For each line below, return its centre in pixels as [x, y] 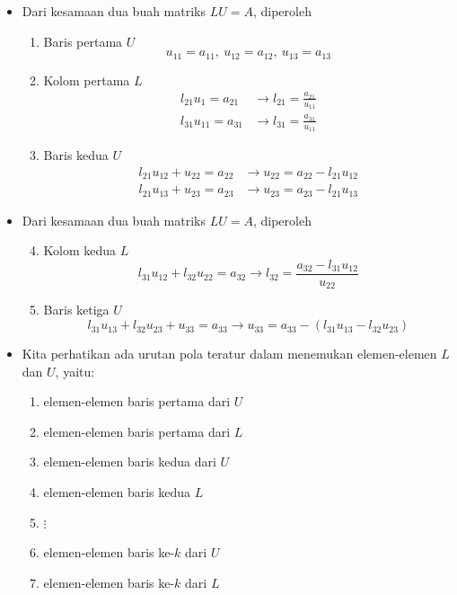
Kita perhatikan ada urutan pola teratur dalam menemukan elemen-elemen [229, 354]
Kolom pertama [87, 80]
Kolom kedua [80, 250]
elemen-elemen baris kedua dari [130, 462]
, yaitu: [75, 371]
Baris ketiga [76, 310]
